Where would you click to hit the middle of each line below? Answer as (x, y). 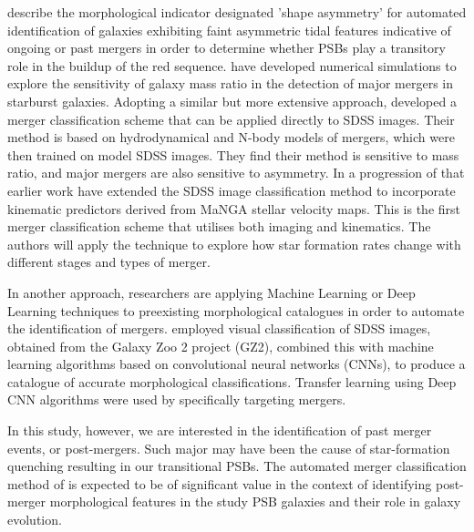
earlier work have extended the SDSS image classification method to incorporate (232, 190)
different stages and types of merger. (109, 262)
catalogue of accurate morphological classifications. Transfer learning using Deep (232, 381)
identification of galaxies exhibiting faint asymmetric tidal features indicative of (229, 30)
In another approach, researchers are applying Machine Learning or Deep (211, 292)
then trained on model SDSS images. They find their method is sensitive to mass (233, 154)
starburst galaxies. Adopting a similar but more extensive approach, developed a (232, 101)
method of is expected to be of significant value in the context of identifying (220, 483)
